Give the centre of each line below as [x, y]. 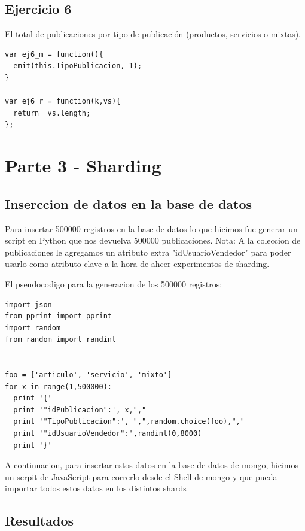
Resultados [39, 521]
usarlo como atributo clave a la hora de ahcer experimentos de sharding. [137, 264]
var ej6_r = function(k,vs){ [63, 101]
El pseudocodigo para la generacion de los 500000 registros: [114, 283]
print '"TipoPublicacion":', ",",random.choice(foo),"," [129, 422]
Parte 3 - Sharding [83, 166]
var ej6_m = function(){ [54, 54]
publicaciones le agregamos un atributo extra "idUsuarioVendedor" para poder [148, 252]
